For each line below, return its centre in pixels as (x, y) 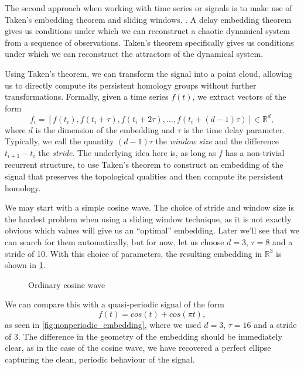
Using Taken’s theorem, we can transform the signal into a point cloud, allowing (149, 73)
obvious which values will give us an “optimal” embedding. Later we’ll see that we (152, 230)
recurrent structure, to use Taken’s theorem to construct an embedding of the (144, 165)
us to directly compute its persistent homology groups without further (131, 85)
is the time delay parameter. (234, 129)
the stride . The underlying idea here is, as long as (127, 153)
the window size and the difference (217, 141)
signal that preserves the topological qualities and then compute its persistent (144, 176)
